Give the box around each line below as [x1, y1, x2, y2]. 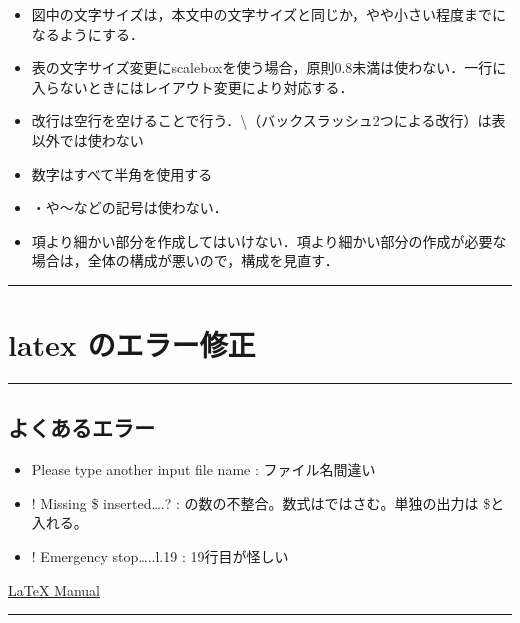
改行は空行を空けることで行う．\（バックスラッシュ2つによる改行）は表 [31, 110, 506, 131]
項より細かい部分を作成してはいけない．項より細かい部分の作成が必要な [31, 230, 507, 251]
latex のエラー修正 [8, 324, 256, 365]
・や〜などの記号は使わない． [31, 197, 228, 218]
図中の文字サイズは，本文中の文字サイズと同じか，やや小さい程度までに [31, 4, 507, 24]
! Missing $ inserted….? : [31, 492, 180, 513]
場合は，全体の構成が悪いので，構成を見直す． [31, 250, 339, 271]
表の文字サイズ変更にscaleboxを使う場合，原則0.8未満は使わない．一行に [31, 57, 507, 78]
